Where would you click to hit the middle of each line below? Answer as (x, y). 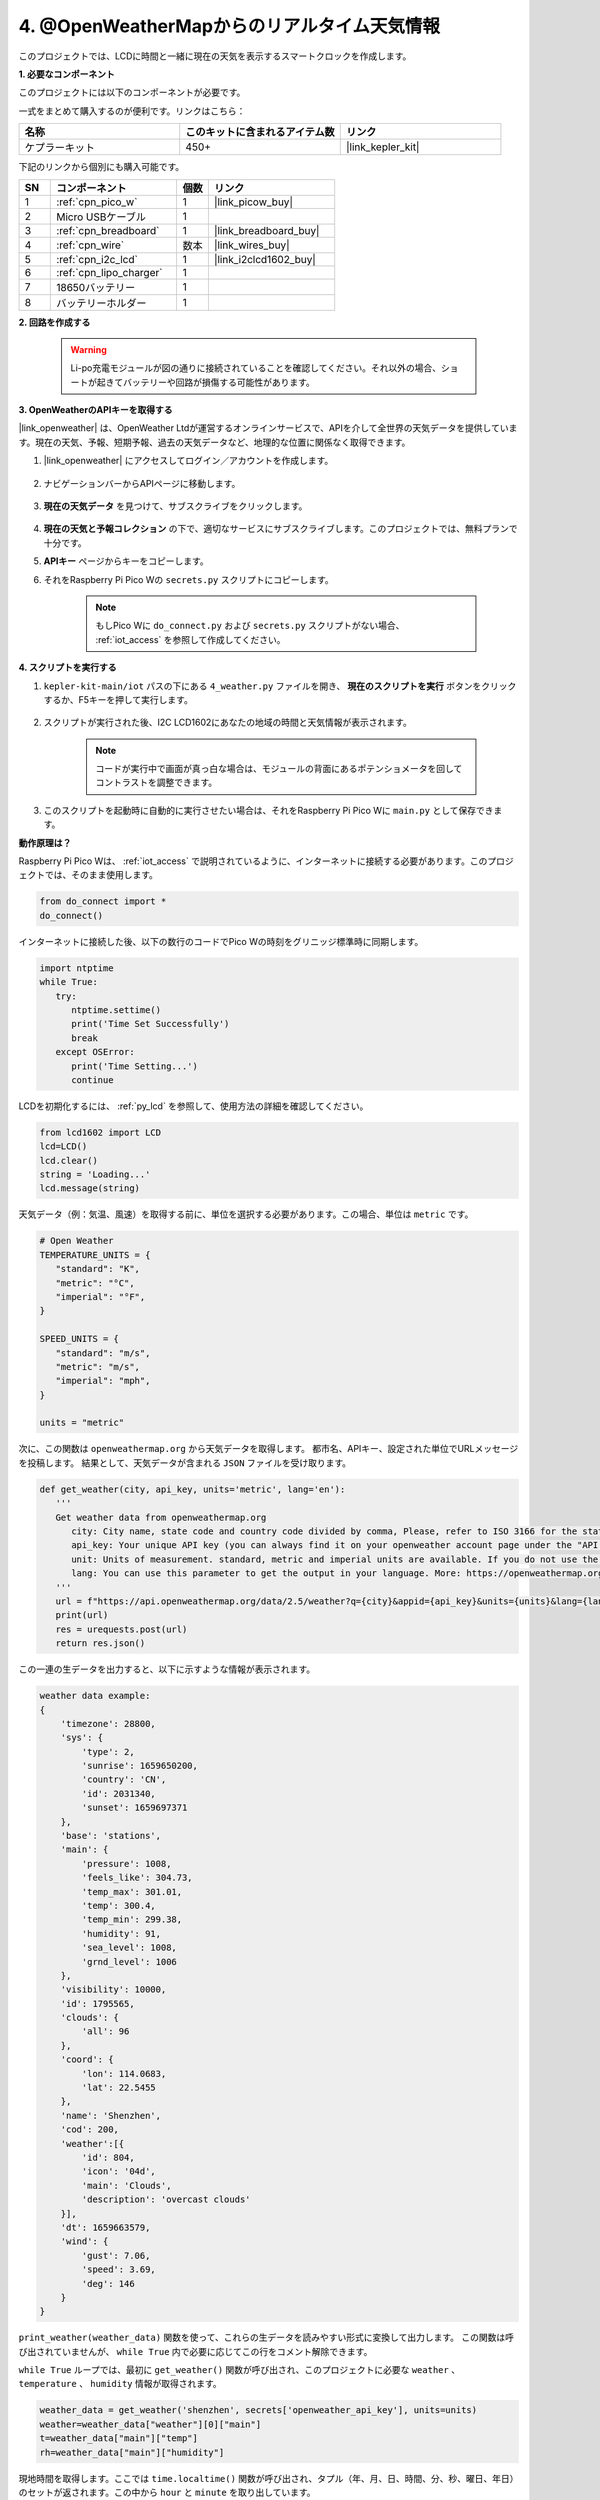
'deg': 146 (108, 2283)
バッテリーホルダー (101, 303)
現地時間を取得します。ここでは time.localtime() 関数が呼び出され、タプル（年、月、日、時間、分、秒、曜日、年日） (268, 2478)
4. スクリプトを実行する (67, 667)
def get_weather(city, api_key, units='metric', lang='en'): (192, 1489)
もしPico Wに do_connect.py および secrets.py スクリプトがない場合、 (250, 626)
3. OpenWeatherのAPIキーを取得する (96, 410)
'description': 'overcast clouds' (166, 2199)
